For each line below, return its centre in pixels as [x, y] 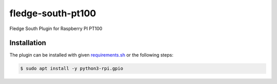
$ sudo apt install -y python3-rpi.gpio [72, 68]
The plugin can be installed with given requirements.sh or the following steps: [92, 55]
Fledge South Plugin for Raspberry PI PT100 [56, 29]
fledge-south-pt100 [53, 13]
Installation [28, 43]
